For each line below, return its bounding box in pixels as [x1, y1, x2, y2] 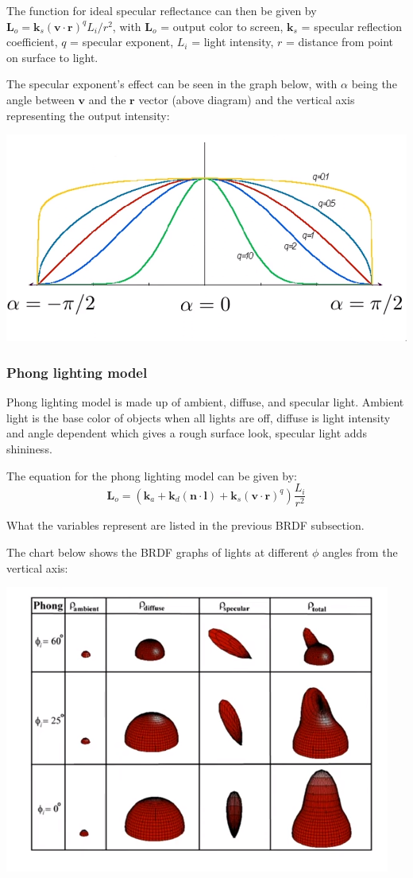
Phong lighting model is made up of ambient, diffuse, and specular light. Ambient [6, 394, 404, 410]
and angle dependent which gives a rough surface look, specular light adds [6, 425, 367, 441]
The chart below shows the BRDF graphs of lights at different [6, 543, 309, 560]
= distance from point [285, 33, 394, 50]
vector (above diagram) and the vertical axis [138, 91, 355, 107]
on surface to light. [6, 49, 98, 65]
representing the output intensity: [6, 107, 170, 123]
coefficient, [6, 33, 58, 50]
